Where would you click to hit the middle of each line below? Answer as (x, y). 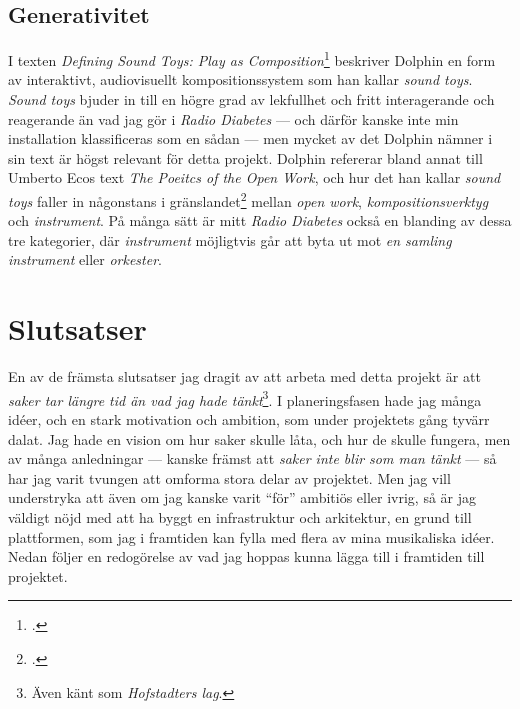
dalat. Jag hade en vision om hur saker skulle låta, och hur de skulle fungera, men (259, 438)
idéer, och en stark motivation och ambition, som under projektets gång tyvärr (249, 419)
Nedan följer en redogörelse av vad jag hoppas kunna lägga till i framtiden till (246, 556)
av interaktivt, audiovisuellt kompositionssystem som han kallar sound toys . (240, 79)
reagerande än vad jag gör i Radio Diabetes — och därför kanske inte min (233, 118)
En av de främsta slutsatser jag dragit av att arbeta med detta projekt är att (244, 376)
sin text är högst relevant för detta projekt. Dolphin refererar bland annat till (245, 157)
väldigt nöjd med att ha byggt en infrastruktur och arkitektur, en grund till (240, 516)
